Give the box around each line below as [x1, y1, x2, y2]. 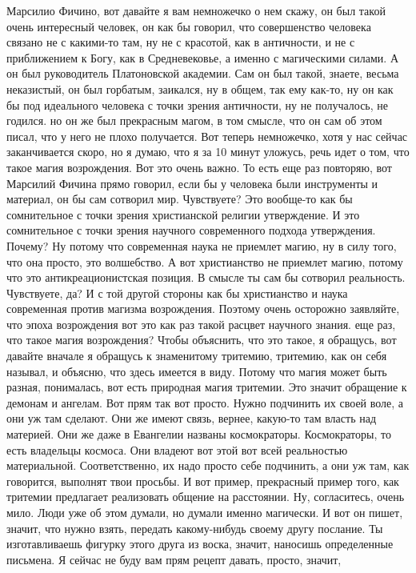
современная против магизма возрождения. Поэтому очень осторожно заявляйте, [6, 300, 400, 317]
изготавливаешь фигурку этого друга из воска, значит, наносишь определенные [6, 535, 394, 552]
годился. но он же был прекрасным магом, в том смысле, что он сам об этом [6, 112, 382, 129]
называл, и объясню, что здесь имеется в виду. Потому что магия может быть [6, 363, 387, 379]
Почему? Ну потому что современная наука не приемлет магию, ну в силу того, [6, 237, 397, 254]
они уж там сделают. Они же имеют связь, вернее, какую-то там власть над [6, 410, 377, 427]
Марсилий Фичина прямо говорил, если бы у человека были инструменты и [6, 174, 378, 191]
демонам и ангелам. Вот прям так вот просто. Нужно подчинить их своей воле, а [6, 394, 404, 411]
